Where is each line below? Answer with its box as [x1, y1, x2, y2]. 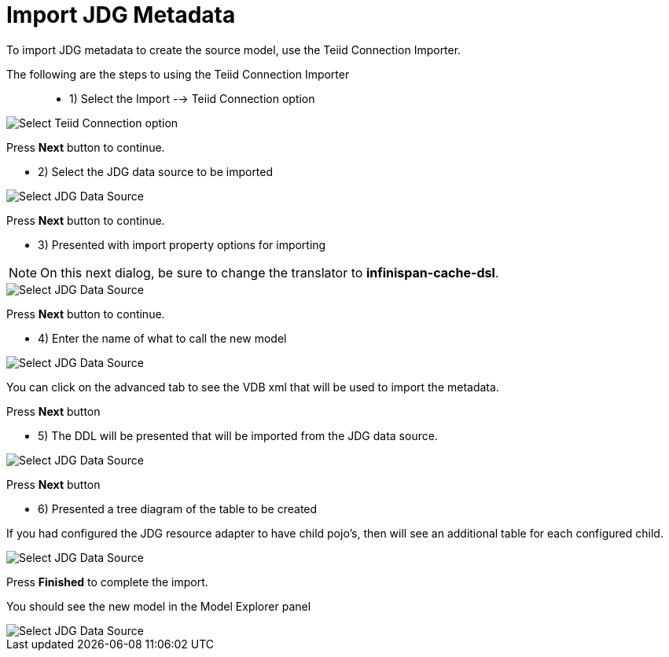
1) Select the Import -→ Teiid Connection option [69, 91, 315, 105]
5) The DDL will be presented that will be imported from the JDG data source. [38, 428, 438, 442]
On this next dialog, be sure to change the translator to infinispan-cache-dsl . [40, 264, 499, 281]
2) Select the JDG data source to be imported [38, 164, 274, 178]
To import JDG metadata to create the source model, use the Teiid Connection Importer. [6, 42, 461, 57]
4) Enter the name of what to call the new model [38, 331, 287, 345]
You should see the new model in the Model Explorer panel [6, 599, 311, 613]
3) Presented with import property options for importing [38, 237, 326, 251]
